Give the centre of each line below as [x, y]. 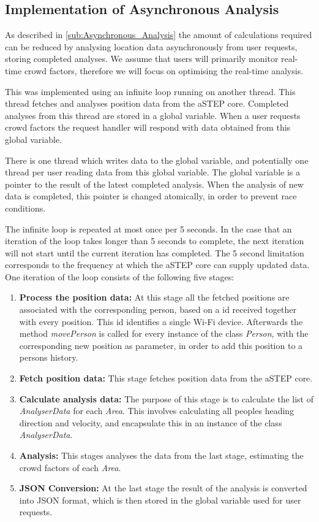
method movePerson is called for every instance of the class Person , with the [164, 333]
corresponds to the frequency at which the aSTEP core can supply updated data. [157, 265]
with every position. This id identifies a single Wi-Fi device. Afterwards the [161, 321]
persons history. [49, 357]
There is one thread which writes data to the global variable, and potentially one [157, 160]
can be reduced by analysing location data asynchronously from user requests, [151, 46]
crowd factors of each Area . [70, 467]
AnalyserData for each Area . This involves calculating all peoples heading [157, 411]
